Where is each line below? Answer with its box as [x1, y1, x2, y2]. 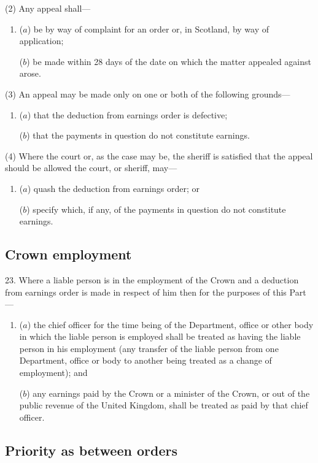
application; [19, 34, 64, 47]
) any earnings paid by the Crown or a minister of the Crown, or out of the [26, 386, 310, 399]
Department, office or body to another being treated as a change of [19, 354, 272, 367]
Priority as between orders [5, 440, 177, 459]
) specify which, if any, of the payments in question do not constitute [26, 202, 286, 215]
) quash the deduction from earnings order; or [27, 182, 200, 194]
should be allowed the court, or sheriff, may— [5, 161, 177, 174]
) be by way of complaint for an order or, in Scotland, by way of [27, 22, 269, 35]
